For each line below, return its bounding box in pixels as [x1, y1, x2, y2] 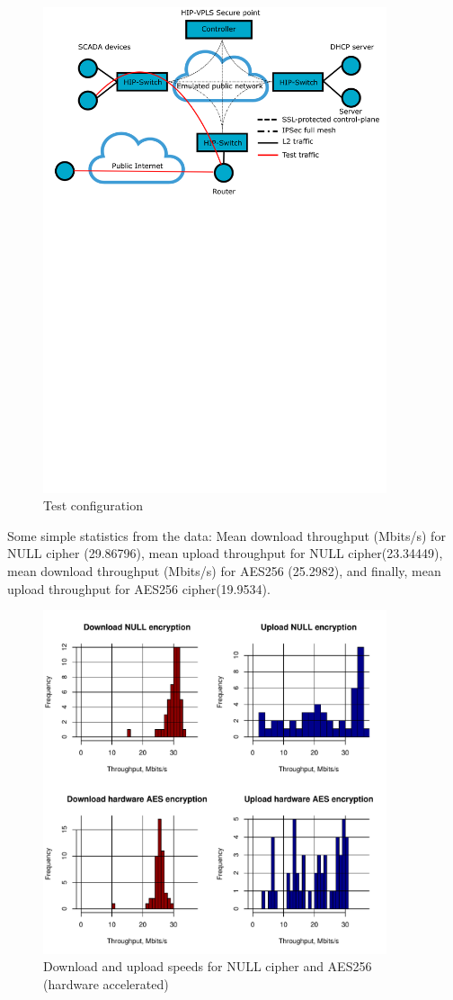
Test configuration [43, 496, 143, 515]
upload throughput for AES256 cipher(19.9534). [7, 579, 271, 598]
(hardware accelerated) [43, 975, 169, 994]
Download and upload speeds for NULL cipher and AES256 [43, 957, 372, 976]
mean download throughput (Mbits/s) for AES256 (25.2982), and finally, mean [7, 562, 441, 581]
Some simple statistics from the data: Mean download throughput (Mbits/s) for [7, 526, 446, 545]
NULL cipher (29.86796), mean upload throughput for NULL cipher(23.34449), [7, 544, 443, 563]
